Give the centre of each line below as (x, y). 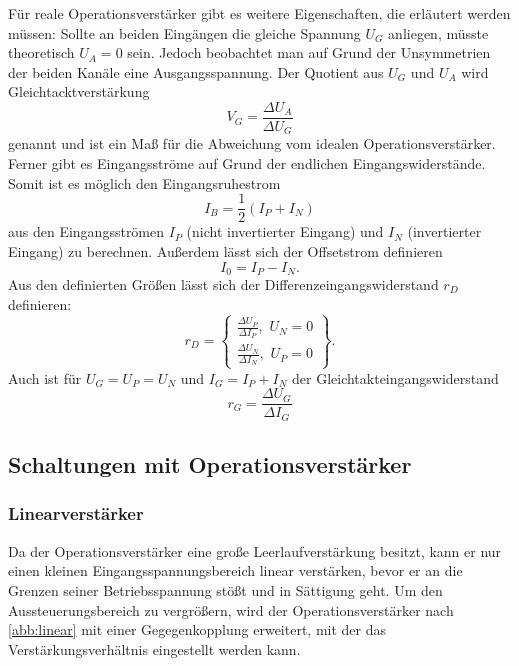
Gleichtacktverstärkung (79, 91)
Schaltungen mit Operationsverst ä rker (210, 464)
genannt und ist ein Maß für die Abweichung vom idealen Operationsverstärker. (252, 143)
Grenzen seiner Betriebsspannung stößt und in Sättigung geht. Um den (225, 589)
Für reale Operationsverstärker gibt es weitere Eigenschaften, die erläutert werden (259, 13)
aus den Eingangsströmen (86, 231)
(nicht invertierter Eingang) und (285, 231)
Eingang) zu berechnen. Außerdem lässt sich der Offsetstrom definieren (225, 250)
